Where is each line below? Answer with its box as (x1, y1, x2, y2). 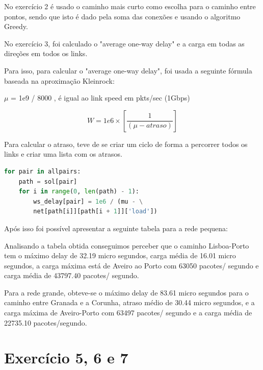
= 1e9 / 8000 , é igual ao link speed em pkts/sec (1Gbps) (11, 92, 190, 103)
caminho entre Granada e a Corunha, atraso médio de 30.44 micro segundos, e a (4, 297, 255, 308)
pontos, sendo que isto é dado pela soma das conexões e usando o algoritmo (4, 11, 241, 21)
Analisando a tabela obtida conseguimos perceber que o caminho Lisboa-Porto (4, 240, 249, 251)
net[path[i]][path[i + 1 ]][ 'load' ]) (33, 208, 157, 215)
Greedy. (4, 21, 28, 32)
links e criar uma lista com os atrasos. (4, 149, 122, 159)
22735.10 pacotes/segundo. (4, 317, 87, 328)
